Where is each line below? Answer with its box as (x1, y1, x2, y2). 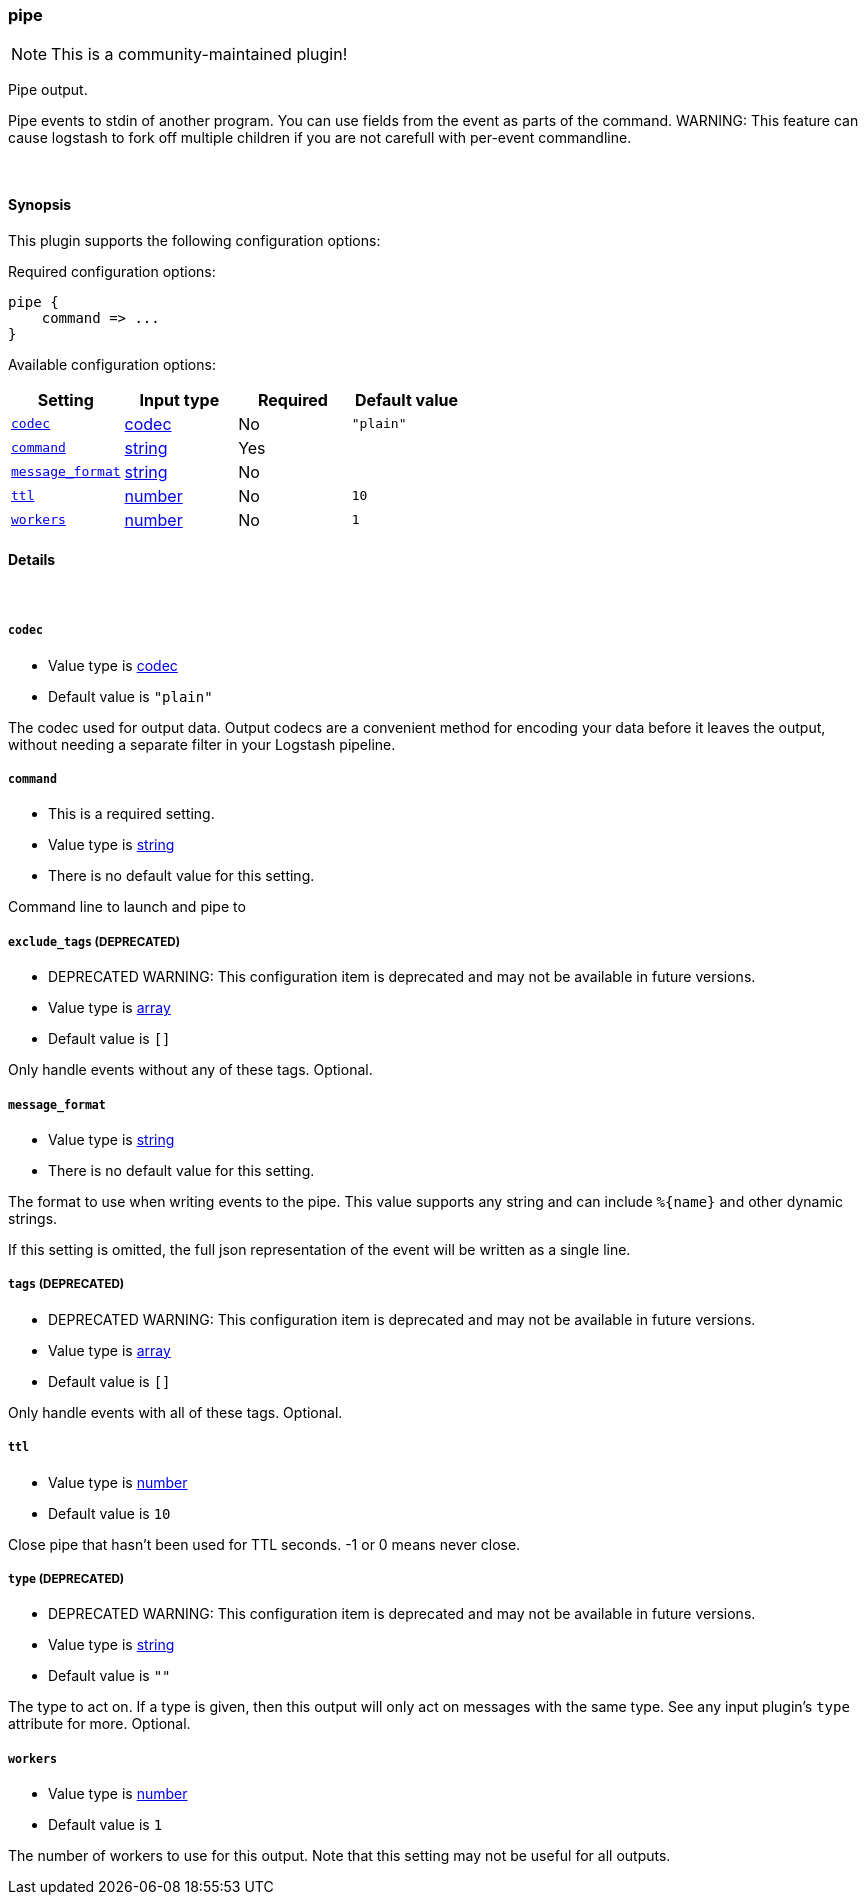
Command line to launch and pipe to (8, 898, 246, 916)
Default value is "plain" (48, 687, 213, 705)
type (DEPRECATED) (8, 1571, 125, 1586)
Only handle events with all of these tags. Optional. (8, 1403, 343, 1421)
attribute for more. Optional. (8, 1715, 191, 1733)
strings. (8, 1209, 58, 1227)
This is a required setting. (48, 805, 215, 823)
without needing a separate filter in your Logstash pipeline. (8, 735, 396, 753)
